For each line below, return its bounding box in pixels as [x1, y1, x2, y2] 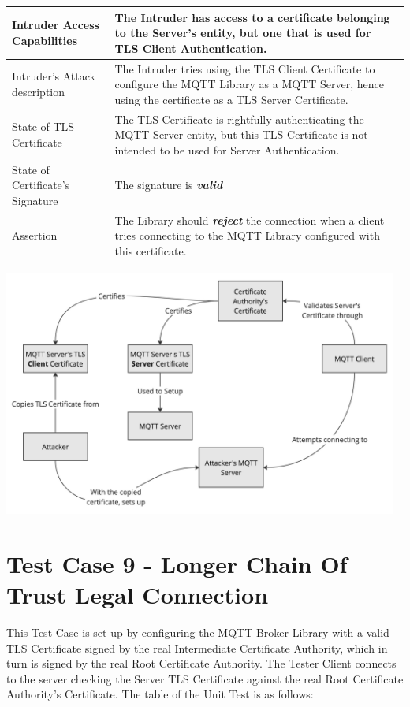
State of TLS [12, 118, 75, 135]
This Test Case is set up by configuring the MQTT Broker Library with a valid [6, 623, 389, 640]
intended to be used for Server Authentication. [114, 141, 340, 158]
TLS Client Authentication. [114, 39, 267, 56]
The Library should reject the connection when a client [114, 211, 385, 228]
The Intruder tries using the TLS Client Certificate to [114, 60, 375, 76]
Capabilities [12, 32, 78, 48]
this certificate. [114, 242, 187, 259]
